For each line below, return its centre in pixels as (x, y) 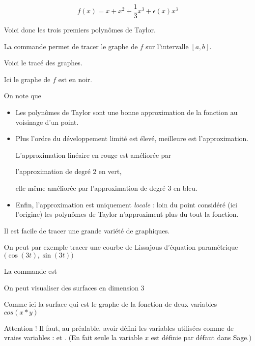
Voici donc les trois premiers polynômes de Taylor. (80, 30)
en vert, (110, 171)
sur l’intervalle (167, 46)
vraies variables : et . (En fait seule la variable (73, 337)
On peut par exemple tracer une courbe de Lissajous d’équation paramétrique (121, 247)
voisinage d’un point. (47, 122)
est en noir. (75, 79)
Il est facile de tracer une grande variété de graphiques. (87, 230)
